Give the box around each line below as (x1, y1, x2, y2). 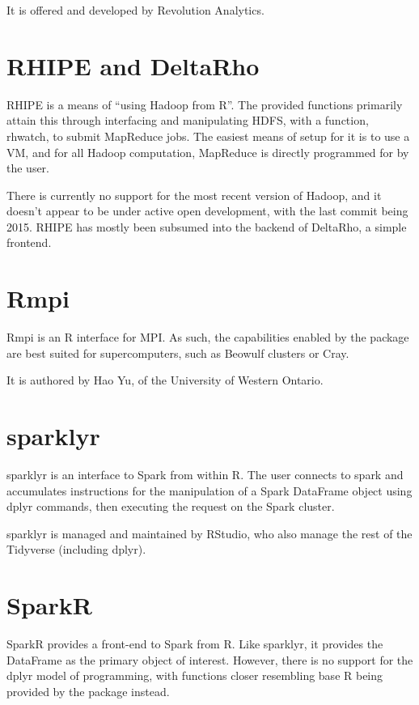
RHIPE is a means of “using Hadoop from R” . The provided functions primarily (6, 96, 403, 113)
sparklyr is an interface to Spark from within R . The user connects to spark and (6, 466, 404, 483)
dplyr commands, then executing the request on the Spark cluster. (6, 498, 335, 515)
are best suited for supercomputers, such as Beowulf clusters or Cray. (6, 344, 349, 361)
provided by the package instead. (6, 682, 170, 699)
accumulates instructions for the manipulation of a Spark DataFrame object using (6, 482, 413, 499)
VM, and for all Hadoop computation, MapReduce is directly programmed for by (6, 143, 409, 160)
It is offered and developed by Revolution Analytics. (6, 2, 265, 18)
